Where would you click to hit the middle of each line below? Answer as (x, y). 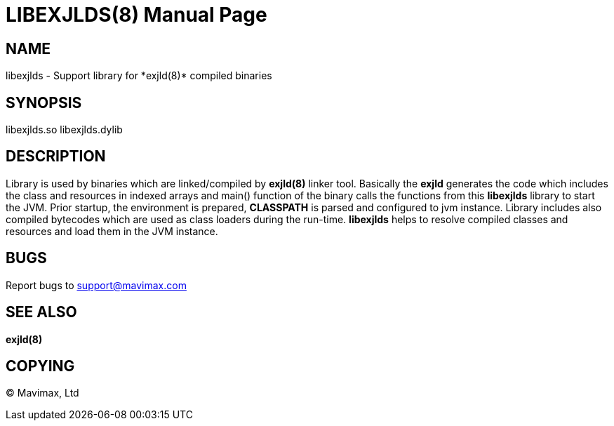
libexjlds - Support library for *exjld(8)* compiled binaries (139, 76)
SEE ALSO (41, 312)
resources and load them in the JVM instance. (112, 231)
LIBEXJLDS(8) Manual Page (136, 15)
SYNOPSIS (44, 102)
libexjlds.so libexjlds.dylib (64, 130)
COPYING (40, 366)
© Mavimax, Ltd (42, 393)
